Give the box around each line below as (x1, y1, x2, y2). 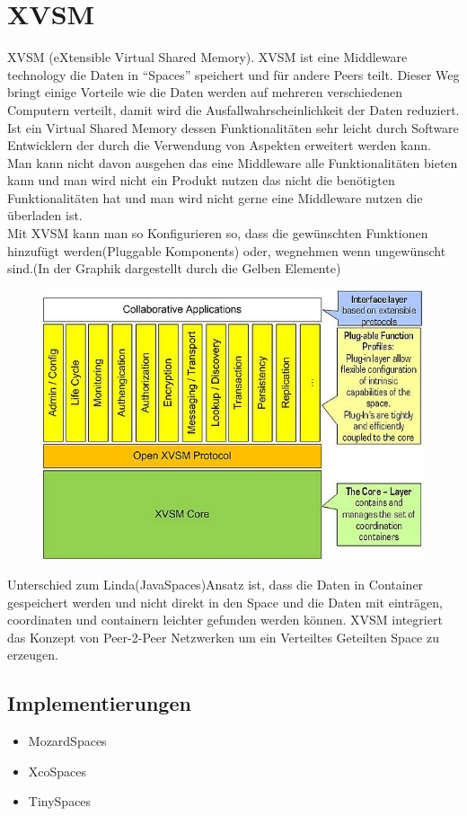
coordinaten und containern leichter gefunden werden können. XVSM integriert (7, 610, 443, 629)
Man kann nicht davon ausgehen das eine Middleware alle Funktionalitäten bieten (7, 153, 458, 172)
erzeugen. (7, 645, 58, 664)
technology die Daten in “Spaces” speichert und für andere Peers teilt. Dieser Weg (7, 65, 460, 84)
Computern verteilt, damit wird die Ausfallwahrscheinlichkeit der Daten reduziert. (7, 100, 460, 119)
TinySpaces (28, 792, 92, 811)
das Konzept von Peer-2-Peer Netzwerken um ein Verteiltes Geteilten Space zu (7, 627, 439, 646)
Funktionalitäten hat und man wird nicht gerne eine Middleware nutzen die (7, 188, 423, 207)
